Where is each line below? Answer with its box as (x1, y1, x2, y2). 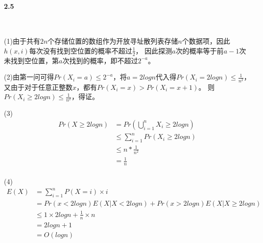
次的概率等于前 (175, 45, 224, 55)
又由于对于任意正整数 (4, 81, 72, 92)
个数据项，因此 (182, 36, 230, 46)
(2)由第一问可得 (4, 72, 54, 82)
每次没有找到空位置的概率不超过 (29, 45, 132, 55)
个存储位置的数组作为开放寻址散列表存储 (48, 36, 178, 46)
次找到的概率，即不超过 (62, 55, 138, 65)
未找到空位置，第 (4, 55, 59, 65)
